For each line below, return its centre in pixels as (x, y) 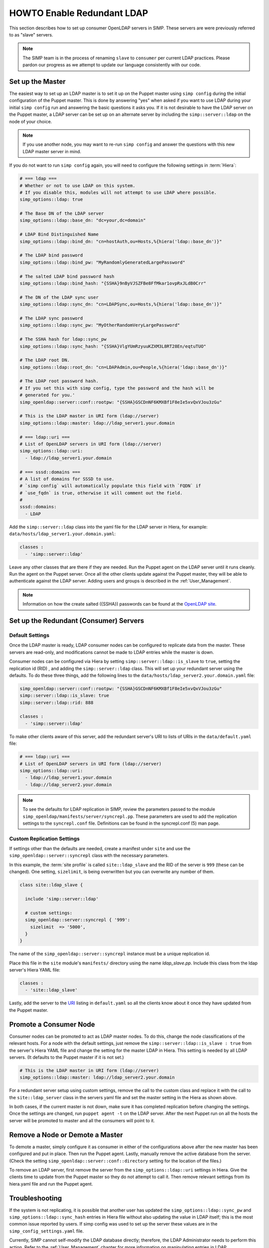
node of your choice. (31, 121)
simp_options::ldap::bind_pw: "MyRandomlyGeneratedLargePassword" (102, 262)
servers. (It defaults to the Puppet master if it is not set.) (67, 1057)
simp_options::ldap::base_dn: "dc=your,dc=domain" (83, 220)
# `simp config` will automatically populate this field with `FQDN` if (110, 486)
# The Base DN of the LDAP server (62, 214)
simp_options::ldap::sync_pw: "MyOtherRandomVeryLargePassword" (100, 325)
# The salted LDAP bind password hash (67, 276)
